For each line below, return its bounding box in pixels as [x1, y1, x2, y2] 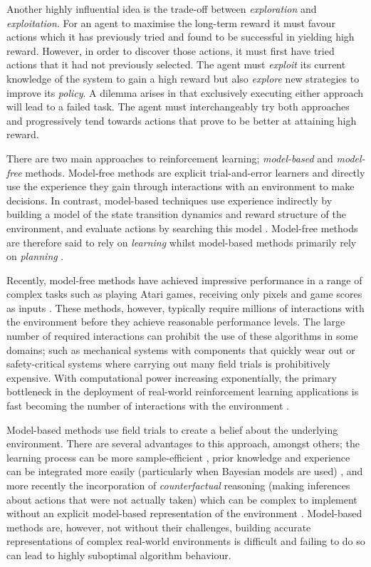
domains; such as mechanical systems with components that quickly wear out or [6, 342, 355, 357]
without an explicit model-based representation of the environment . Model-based [6, 506, 362, 521]
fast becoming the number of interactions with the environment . [6, 398, 289, 413]
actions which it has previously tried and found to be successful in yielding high [6, 29, 355, 44]
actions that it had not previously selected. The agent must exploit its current [6, 57, 346, 72]
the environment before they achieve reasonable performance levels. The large [6, 314, 345, 329]
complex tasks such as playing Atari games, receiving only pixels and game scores [6, 286, 362, 301]
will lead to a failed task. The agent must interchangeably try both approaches [6, 99, 350, 114]
